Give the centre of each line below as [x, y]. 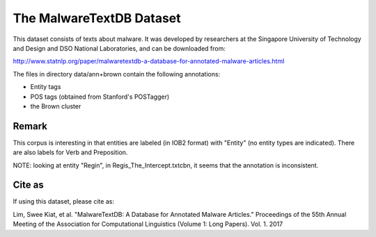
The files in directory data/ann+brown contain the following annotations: [117, 74]
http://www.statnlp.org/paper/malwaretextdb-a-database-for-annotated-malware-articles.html [149, 61]
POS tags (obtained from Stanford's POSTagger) [100, 97]
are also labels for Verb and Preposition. [70, 152]
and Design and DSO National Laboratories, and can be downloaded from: [119, 48]
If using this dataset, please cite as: [64, 202]
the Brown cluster [56, 106]
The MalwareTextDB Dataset [97, 18]
